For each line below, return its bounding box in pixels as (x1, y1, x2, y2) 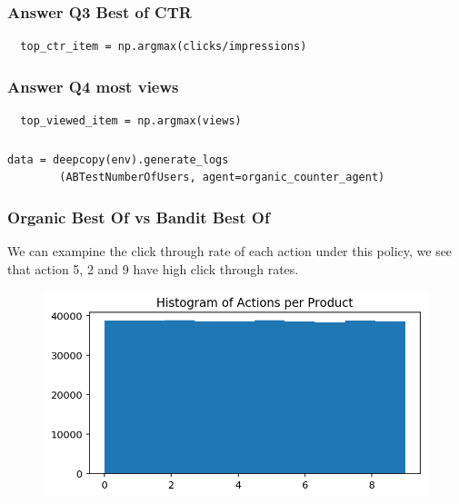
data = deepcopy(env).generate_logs (7, 153, 229, 166)
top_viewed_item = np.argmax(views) (20, 114, 242, 128)
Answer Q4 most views (7, 74, 179, 97)
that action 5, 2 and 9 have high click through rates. (7, 259, 299, 278)
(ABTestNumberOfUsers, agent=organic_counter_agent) (59, 171, 385, 184)
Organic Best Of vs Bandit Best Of (7, 205, 270, 228)
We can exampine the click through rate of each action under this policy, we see (7, 241, 453, 260)
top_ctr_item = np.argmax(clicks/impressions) (20, 40, 307, 54)
